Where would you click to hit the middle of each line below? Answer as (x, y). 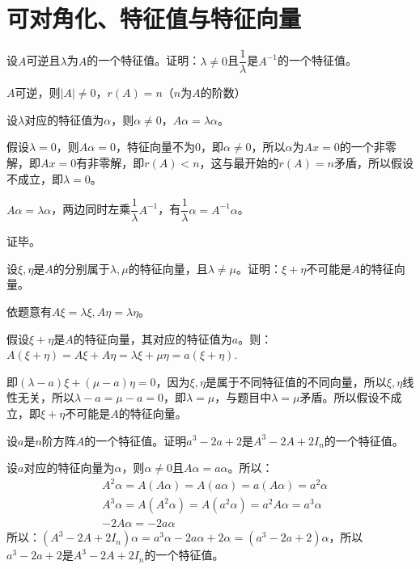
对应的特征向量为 (69, 468)
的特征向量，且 (168, 268)
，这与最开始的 (239, 162)
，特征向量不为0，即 (169, 147)
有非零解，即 (110, 162)
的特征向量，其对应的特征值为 (153, 338)
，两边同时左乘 (91, 209)
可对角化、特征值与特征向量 (154, 18)
